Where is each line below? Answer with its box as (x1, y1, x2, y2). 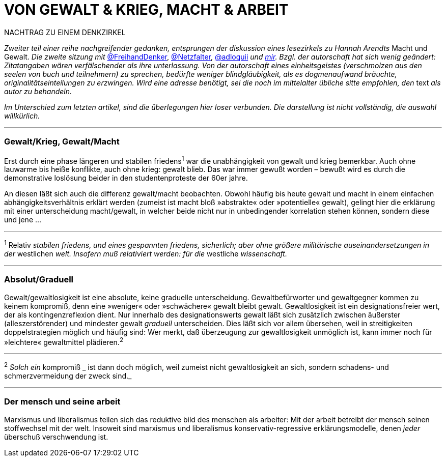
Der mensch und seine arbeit (4, 396, 121, 407)
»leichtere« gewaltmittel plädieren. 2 (4, 336, 123, 347)
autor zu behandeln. (4, 87, 72, 96)
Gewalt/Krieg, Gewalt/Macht (4, 136, 120, 147)
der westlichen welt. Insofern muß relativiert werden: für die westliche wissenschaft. (4, 249, 287, 258)
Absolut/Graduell (4, 274, 74, 285)
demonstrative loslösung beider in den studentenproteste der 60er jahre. (4, 174, 248, 183)
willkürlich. (4, 111, 40, 120)
